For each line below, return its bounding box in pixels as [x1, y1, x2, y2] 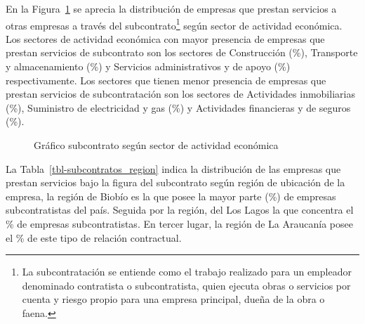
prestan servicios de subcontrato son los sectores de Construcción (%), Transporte [6, 45, 358, 60]
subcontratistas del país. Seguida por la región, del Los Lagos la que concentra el [6, 202, 354, 217]
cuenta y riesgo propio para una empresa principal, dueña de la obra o [22, 292, 325, 306]
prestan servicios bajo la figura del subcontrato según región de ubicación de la [6, 175, 345, 190]
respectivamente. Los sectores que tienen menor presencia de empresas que [6, 72, 326, 87]
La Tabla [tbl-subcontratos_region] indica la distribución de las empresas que [6, 161, 341, 176]
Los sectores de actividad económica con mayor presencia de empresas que [6, 31, 325, 46]
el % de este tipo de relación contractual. [6, 230, 182, 245]
